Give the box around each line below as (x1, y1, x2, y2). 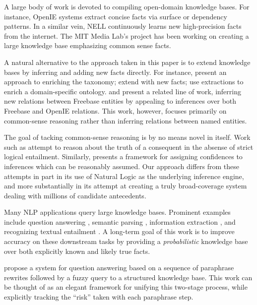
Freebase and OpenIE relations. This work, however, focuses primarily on (4, 105, 227, 116)
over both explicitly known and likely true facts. (4, 245, 150, 256)
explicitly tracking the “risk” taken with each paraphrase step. (4, 292, 193, 302)
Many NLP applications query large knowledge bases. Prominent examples (4, 207, 231, 217)
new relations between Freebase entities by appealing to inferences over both (4, 96, 237, 106)
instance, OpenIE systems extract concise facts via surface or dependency (4, 11, 227, 21)
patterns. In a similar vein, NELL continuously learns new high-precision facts (4, 21, 242, 31)
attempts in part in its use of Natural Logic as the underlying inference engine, (4, 171, 244, 181)
